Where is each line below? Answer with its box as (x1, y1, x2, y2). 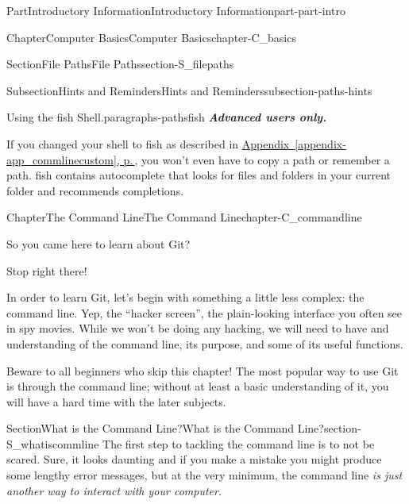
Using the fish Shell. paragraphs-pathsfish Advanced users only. (6, 109, 327, 125)
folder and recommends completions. (6, 182, 184, 198)
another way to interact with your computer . (6, 482, 222, 498)
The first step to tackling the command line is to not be (102, 435, 375, 452)
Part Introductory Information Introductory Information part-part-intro (6, 2, 345, 18)
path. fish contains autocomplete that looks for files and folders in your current (6, 167, 392, 183)
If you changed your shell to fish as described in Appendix (6, 135, 290, 152)
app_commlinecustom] (6, 151, 117, 167)
